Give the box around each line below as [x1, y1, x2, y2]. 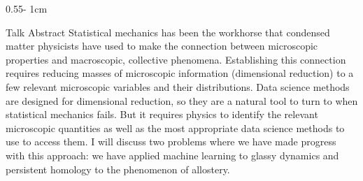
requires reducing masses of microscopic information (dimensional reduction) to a [6, 66, 354, 80]
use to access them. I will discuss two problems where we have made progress [6, 134, 336, 149]
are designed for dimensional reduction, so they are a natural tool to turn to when [6, 93, 358, 108]
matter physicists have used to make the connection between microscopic [6, 38, 318, 53]
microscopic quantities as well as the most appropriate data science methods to [6, 120, 345, 135]
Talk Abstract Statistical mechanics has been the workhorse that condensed [6, 24, 330, 39]
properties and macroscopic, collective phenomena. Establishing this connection [6, 52, 346, 66]
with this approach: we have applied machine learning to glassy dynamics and [6, 147, 339, 162]
